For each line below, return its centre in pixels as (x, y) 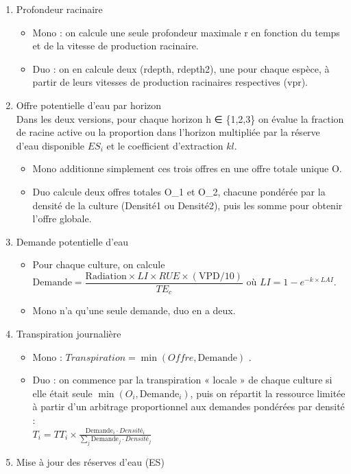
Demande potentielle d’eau (72, 241)
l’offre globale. (62, 218)
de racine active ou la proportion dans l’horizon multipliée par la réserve (168, 132)
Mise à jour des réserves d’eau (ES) (90, 461)
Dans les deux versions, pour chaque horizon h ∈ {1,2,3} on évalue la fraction (180, 118)
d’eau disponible (50, 145)
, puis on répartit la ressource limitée (268, 393)
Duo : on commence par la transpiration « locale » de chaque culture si (182, 380)
